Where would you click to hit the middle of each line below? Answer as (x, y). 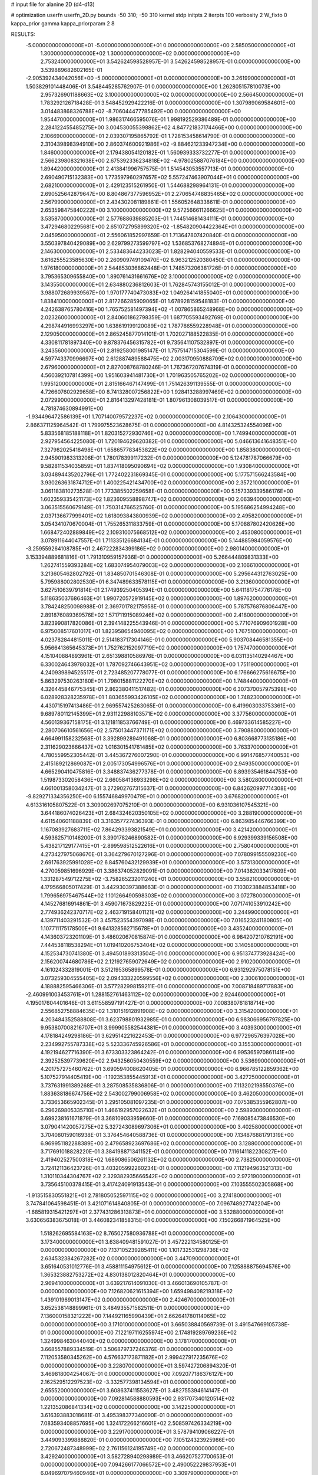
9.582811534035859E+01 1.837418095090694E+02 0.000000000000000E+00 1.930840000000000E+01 (170, 466)
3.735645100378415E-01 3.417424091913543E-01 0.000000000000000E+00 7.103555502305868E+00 (167, 1184)
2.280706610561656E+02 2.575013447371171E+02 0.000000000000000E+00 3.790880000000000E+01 (169, 730)
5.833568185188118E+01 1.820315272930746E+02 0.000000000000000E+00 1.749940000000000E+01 (168, 433)
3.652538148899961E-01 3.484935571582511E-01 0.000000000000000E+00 (135, 1307)
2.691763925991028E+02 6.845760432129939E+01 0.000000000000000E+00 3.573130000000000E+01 (170, 863)
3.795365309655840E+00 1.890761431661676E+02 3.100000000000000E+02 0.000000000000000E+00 (171, 276)
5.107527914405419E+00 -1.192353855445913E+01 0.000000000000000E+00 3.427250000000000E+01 (170, 1077)
